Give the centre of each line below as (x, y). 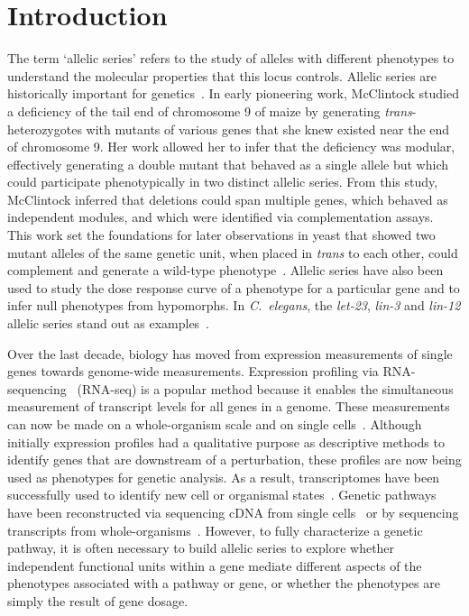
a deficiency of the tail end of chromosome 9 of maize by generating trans (210, 110)
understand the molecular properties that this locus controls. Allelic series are (222, 75)
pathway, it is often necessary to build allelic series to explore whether (201, 548)
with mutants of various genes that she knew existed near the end (268, 129)
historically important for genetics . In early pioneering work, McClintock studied (234, 93)
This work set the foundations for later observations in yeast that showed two (221, 235)
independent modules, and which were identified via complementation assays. (221, 217)
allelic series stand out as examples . (109, 323)
